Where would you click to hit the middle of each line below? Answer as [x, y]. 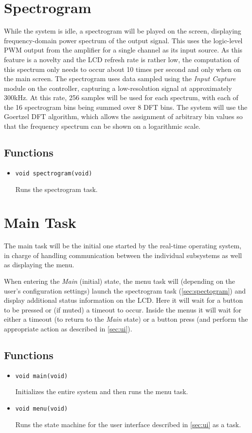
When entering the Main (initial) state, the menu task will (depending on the [120, 281]
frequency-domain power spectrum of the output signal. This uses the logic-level [123, 40]
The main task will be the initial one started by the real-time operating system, [123, 246]
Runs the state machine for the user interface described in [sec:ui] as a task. [128, 424]
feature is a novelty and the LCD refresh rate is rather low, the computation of [122, 59]
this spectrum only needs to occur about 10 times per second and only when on [123, 69]
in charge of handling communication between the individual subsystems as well [123, 255]
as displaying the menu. [39, 265]
